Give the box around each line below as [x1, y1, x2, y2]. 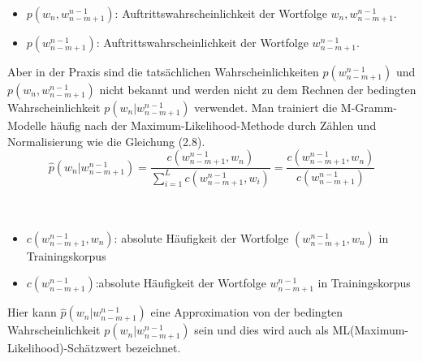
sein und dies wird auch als [194, 321, 329, 338]
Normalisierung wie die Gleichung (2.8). [7, 132, 205, 149]
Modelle [7, 117, 47, 133]
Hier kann [7, 304, 57, 321]
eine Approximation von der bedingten [150, 304, 343, 321]
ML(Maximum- [332, 321, 409, 338]
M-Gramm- [340, 99, 397, 115]
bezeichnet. [125, 339, 181, 356]
